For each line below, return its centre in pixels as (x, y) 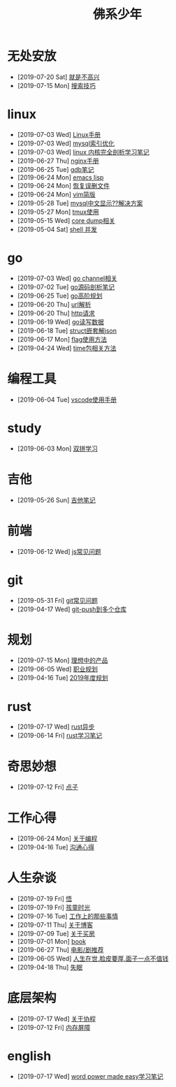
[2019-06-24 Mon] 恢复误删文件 (64, 185)
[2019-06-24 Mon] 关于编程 (57, 838)
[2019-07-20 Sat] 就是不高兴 (58, 77)
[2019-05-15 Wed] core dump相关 (66, 220)
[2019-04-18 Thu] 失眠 (50, 968)
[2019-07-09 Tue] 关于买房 (56, 934)
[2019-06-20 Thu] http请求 (56, 313)
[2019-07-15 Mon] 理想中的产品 (63, 660)
